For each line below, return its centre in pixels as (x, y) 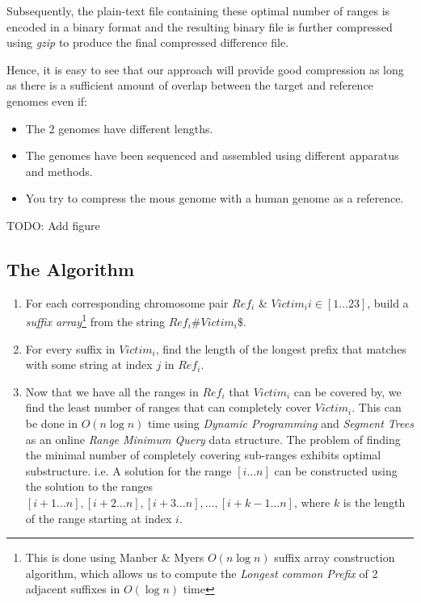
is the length (374, 502)
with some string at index (89, 364)
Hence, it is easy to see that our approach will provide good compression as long (205, 69)
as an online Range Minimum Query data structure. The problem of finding (213, 439)
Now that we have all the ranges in (112, 391)
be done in (51, 423)
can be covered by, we (347, 391)
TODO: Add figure (53, 225)
